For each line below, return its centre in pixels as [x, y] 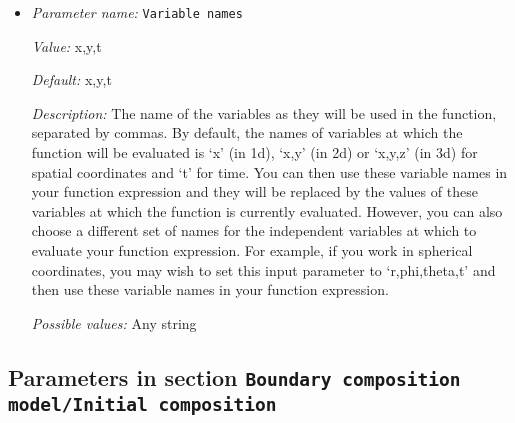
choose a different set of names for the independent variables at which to [254, 230]
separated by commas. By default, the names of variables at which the [247, 132]
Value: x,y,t [66, 45]
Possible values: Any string [114, 322]
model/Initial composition [142, 404]
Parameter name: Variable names [137, 12]
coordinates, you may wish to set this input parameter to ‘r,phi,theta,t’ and [263, 269]
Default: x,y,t [71, 79]
